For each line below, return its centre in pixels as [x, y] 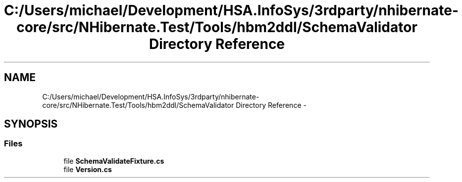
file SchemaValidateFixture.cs [114, 161]
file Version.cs [88, 169]
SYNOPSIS [31, 124]
